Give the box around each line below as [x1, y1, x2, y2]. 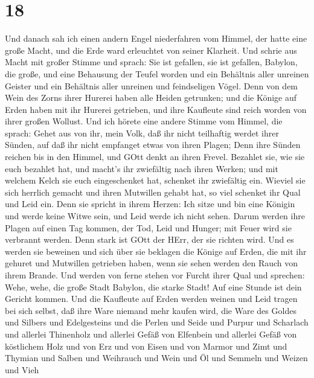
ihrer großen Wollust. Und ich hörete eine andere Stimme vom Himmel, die [5, 115, 283, 127]
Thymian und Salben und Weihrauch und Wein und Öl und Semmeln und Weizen [5, 351, 308, 364]
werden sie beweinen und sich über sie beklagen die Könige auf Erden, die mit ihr [5, 245, 307, 257]
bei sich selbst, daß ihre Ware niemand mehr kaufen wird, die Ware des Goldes [5, 304, 296, 316]
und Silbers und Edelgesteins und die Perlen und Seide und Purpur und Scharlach [5, 316, 309, 328]
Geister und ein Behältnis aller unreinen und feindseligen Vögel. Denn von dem [5, 79, 298, 92]
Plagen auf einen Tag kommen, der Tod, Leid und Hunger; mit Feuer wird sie [5, 221, 292, 234]
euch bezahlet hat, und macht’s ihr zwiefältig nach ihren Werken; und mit [5, 162, 278, 175]
